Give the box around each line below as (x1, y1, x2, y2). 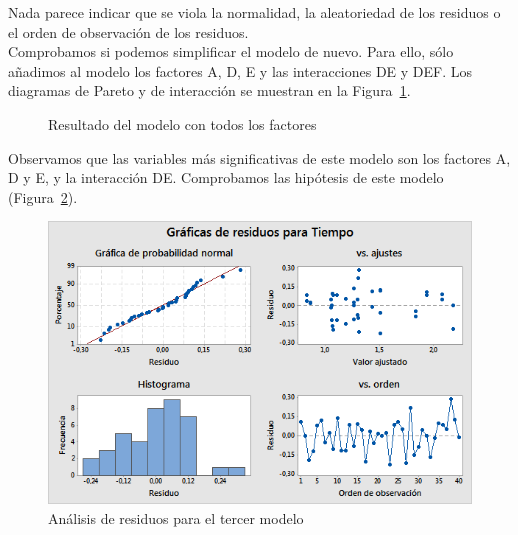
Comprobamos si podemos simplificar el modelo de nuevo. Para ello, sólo (8, 41, 454, 62)
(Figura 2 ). (8, 186, 78, 207)
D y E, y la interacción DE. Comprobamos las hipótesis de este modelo (8, 167, 444, 188)
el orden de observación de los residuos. (8, 21, 249, 42)
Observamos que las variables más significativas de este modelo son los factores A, (8, 147, 511, 168)
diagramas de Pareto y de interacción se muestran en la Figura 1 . (8, 80, 411, 101)
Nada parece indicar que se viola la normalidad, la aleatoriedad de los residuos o (8, 2, 501, 22)
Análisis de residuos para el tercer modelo (48, 507, 304, 528)
